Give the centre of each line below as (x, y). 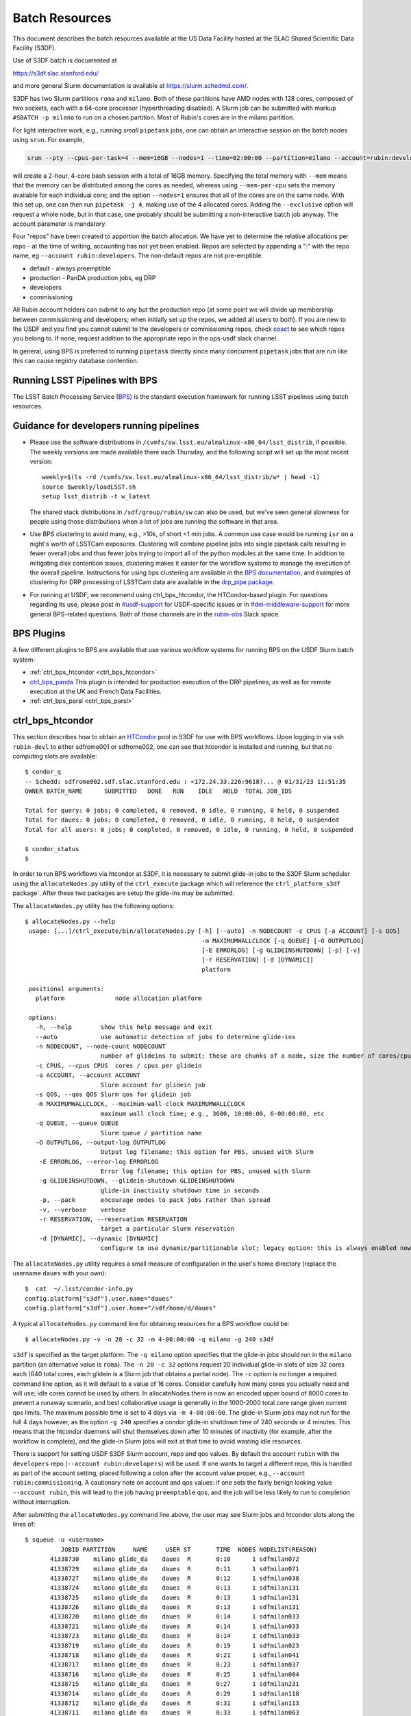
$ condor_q (43, 772)
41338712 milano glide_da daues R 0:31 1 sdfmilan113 (175, 1703)
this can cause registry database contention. (76, 361)
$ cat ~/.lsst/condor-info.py (79, 1289)
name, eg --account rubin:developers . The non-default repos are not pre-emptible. (138, 256)
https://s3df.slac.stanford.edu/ (55, 73)
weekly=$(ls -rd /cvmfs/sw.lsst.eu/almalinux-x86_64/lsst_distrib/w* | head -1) (181, 477)
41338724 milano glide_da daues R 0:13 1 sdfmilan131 (175, 1588)
